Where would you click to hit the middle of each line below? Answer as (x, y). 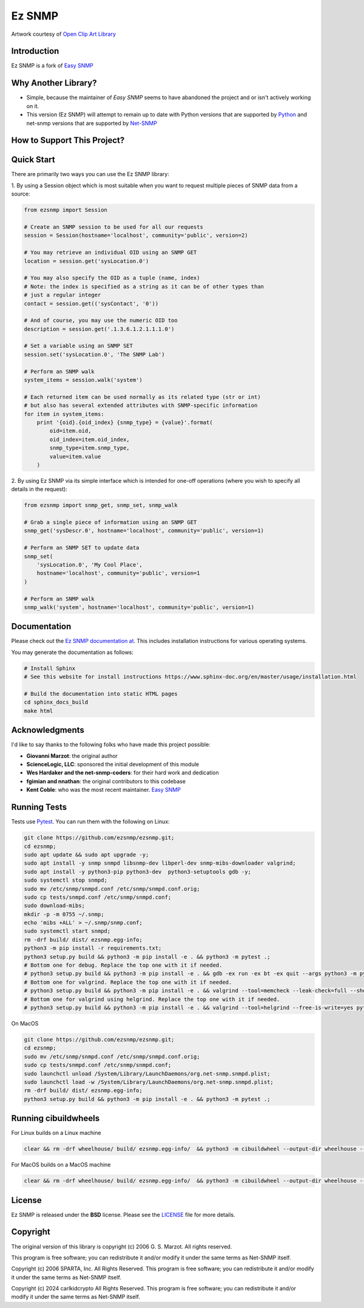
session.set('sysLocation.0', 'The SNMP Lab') (94, 354)
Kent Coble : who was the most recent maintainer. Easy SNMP (104, 790)
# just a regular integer (62, 295)
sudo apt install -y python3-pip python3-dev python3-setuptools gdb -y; (138, 872)
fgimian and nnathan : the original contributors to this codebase (106, 781)
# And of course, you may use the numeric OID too (101, 321)
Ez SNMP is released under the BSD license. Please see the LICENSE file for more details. (123, 1214)
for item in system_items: (64, 414)
